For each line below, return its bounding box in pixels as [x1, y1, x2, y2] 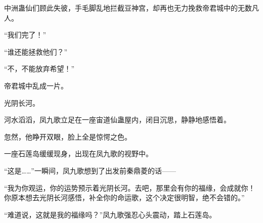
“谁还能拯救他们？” [4, 46, 68, 57]
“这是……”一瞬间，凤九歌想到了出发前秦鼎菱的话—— [4, 165, 176, 175]
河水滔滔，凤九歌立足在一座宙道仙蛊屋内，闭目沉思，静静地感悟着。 [4, 114, 231, 125]
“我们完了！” [4, 29, 47, 40]
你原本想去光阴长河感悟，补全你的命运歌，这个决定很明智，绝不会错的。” [4, 192, 245, 203]
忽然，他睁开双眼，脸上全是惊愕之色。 [4, 131, 131, 142]
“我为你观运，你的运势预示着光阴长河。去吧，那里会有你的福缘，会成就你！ [4, 182, 255, 193]
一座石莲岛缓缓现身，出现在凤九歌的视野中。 [4, 148, 153, 159]
